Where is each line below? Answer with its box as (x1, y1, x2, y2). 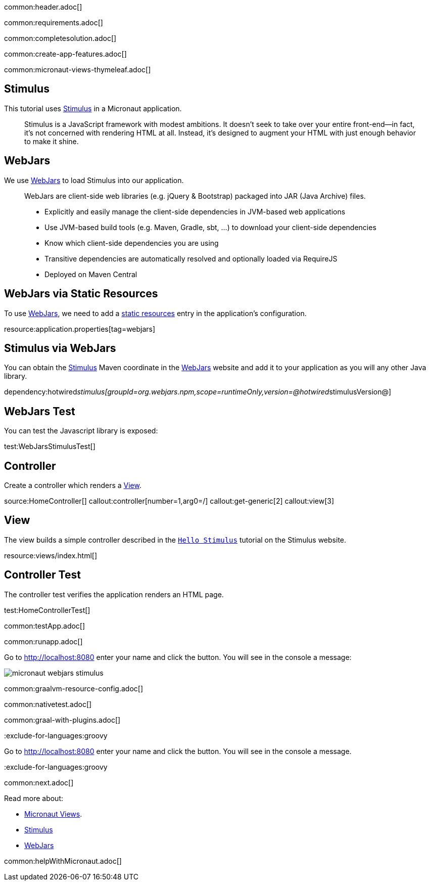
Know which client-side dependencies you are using (44, 238, 219, 247)
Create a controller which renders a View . (4, 481, 141, 490)
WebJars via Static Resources (4, 287, 158, 300)
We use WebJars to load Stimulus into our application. (4, 175, 184, 185)
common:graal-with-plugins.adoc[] (4, 715, 121, 724)
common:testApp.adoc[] (4, 621, 85, 630)
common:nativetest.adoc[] (4, 699, 92, 709)
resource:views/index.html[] (4, 551, 98, 560)
